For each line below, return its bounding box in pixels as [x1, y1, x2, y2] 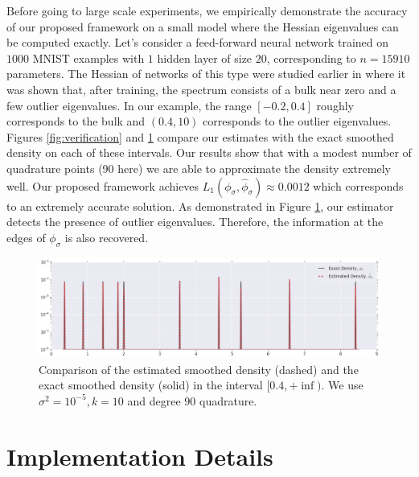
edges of [6, 228, 46, 245]
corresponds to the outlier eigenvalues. [203, 113, 392, 130]
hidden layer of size [157, 49, 253, 66]
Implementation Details [6, 439, 273, 472]
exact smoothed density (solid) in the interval [39, 376, 263, 393]
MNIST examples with [32, 49, 145, 66]
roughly [316, 97, 354, 113]
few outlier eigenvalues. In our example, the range [6, 97, 252, 113]
